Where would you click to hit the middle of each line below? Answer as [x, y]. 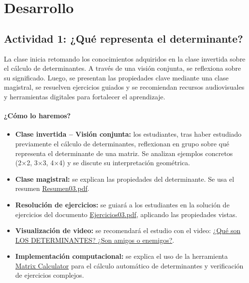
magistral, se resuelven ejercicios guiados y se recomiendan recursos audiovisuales [124, 87]
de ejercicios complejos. [50, 275]
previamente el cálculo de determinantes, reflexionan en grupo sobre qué [122, 143]
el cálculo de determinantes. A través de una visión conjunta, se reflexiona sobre [123, 68]
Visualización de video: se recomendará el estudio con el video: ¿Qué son [128, 230]
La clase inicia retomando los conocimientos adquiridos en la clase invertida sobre [125, 58]
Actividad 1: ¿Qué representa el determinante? [124, 38]
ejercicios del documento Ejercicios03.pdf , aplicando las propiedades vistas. [126, 214]
